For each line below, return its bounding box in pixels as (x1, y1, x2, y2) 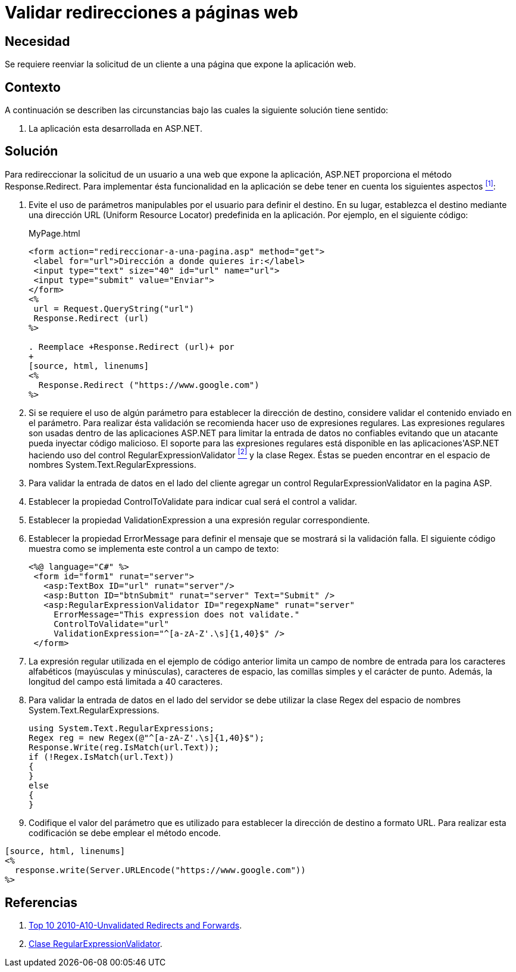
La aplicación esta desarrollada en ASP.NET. (29, 123, 202, 134)
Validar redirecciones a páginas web (5, 2, 298, 23)
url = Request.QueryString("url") (33, 303, 195, 313)
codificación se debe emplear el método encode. (29, 828, 221, 839)
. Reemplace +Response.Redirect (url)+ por (29, 341, 234, 352)
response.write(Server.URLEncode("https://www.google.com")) (14, 865, 306, 875)
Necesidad (5, 33, 70, 49)
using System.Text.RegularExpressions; (29, 723, 214, 734)
